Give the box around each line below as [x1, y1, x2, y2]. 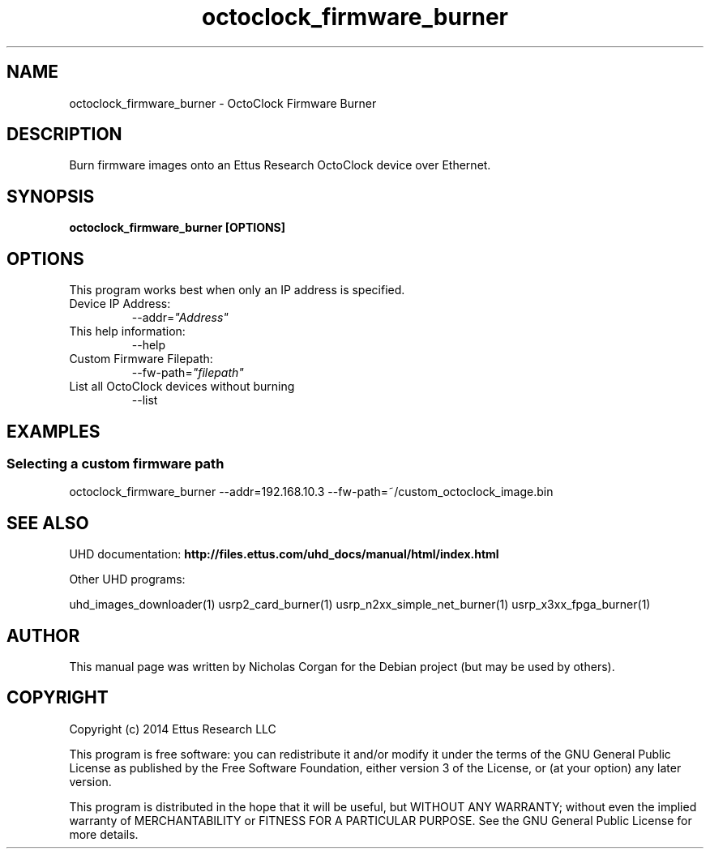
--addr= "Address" [131, 310, 229, 325]
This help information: [69, 324, 186, 339]
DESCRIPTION [6, 124, 122, 145]
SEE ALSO [6, 512, 89, 533]
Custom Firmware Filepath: [69, 352, 213, 366]
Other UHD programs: [69, 572, 186, 587]
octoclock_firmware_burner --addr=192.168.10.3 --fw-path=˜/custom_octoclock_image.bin [69, 485, 554, 499]
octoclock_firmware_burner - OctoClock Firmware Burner [69, 96, 377, 110]
